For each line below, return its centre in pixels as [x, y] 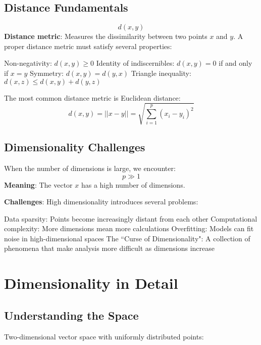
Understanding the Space [71, 315]
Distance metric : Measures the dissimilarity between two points [106, 36]
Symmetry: [47, 73]
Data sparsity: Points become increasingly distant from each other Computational [131, 218]
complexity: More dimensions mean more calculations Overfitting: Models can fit [129, 228]
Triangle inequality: [161, 73]
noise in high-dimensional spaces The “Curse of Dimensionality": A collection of [127, 238]
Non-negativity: [28, 63]
